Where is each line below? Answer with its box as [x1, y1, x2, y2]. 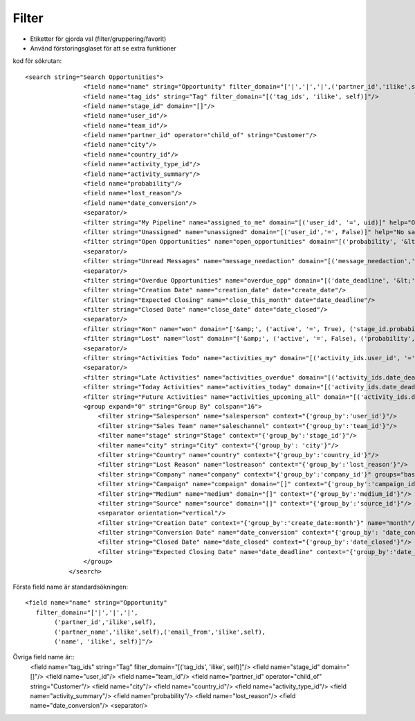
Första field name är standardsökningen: [12, 582, 129, 591]
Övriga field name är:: [12, 653, 75, 661]
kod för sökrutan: [12, 57, 62, 65]
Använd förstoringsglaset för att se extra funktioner [30, 44, 176, 52]
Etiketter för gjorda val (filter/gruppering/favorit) [30, 35, 167, 43]
